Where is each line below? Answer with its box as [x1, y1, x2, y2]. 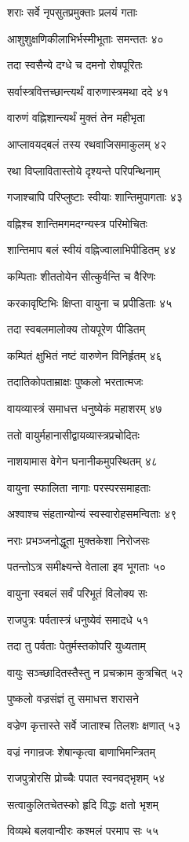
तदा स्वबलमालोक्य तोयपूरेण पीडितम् [7, 321, 145, 337]
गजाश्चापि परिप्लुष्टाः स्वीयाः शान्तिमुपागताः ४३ [7, 189, 183, 205]
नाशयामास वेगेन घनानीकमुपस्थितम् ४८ [7, 453, 158, 469]
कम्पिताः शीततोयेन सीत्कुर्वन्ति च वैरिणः [7, 267, 156, 284]
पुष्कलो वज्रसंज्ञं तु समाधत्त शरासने [7, 690, 139, 707]
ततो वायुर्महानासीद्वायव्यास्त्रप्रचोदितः [7, 426, 140, 443]
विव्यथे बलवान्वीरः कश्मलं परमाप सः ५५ [7, 822, 158, 839]
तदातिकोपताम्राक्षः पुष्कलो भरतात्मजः [7, 373, 144, 390]
